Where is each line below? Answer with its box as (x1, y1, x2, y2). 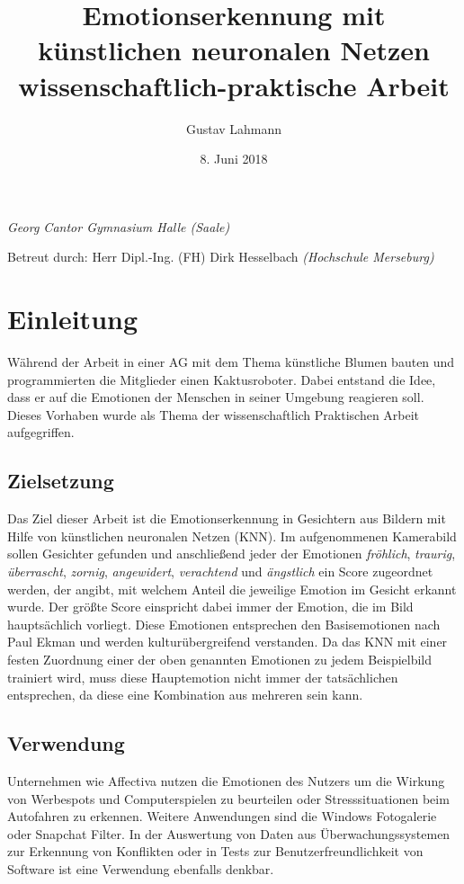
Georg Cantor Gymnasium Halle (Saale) (7, 217, 230, 236)
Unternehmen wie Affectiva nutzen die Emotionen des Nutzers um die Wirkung (7, 771, 445, 790)
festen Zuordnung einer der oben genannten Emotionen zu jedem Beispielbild (7, 649, 433, 668)
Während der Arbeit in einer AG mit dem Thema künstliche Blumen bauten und (7, 353, 455, 371)
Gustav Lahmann (185, 119, 282, 138)
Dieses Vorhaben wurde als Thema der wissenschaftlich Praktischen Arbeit (7, 405, 420, 424)
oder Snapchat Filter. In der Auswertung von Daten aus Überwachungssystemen (7, 824, 451, 843)
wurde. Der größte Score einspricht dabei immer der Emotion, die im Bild (7, 597, 414, 616)
